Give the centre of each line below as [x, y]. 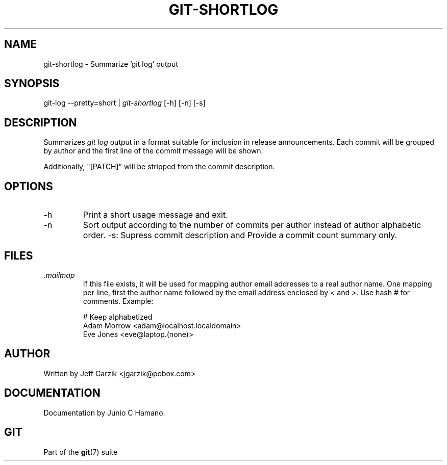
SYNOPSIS [32, 84]
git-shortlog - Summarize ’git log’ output [111, 64]
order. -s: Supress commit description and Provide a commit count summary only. [240, 235]
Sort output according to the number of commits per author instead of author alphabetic [252, 225]
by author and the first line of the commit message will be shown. [153, 151]
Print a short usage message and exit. [155, 215]
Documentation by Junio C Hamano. [104, 412]
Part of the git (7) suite [81, 452]
